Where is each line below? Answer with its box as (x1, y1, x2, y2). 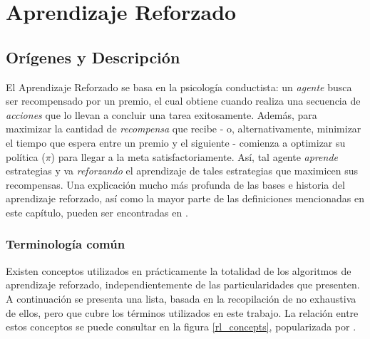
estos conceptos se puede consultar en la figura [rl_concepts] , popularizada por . (6, 319, 356, 334)
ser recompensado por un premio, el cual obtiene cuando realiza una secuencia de (6, 93, 361, 108)
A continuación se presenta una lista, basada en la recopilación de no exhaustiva (6, 291, 356, 306)
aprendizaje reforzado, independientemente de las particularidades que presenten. (6, 277, 360, 292)
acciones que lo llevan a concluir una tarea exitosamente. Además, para (6, 107, 317, 122)
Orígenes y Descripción (6, 46, 180, 68)
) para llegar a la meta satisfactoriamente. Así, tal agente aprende (51, 149, 338, 164)
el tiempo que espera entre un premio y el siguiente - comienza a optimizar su (6, 135, 346, 150)
